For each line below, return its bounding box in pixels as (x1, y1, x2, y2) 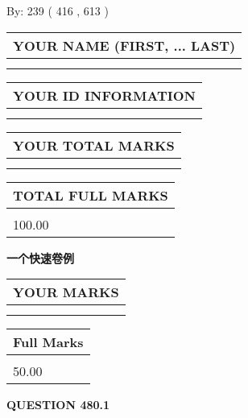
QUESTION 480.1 (6, 396, 110, 413)
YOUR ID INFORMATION (13, 85, 196, 105)
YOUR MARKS (13, 283, 119, 302)
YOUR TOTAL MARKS (13, 135, 175, 155)
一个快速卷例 (6, 249, 74, 266)
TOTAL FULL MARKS (13, 185, 168, 205)
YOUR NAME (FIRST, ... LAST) (13, 35, 236, 55)
